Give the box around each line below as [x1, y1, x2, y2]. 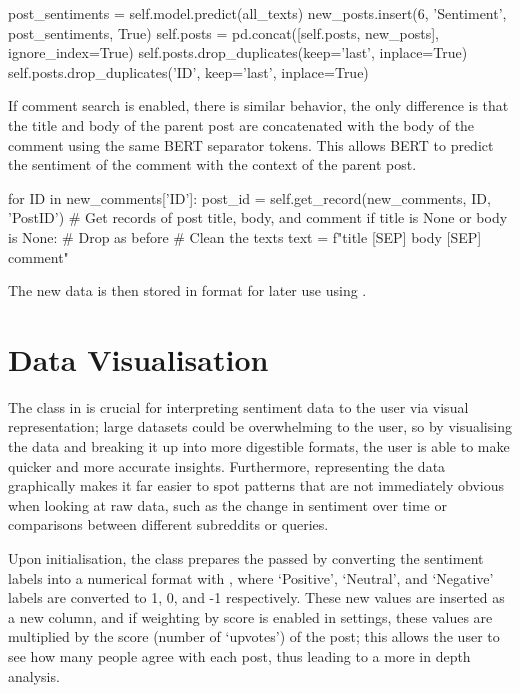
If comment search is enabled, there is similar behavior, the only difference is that [8, 95, 509, 116]
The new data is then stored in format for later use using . [8, 280, 367, 301]
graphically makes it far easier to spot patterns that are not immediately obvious [8, 475, 505, 496]
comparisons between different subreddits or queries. [8, 514, 329, 535]
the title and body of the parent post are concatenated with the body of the [8, 114, 475, 135]
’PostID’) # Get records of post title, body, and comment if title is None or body [8, 207, 508, 228]
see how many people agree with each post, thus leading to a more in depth [8, 645, 471, 666]
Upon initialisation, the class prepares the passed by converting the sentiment [8, 548, 484, 568]
